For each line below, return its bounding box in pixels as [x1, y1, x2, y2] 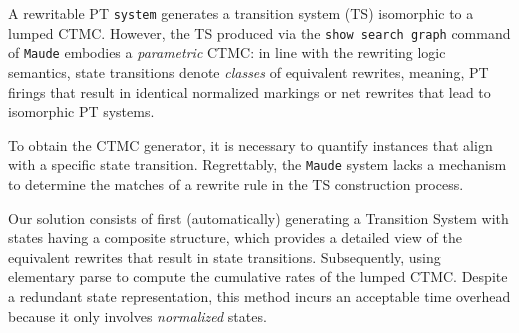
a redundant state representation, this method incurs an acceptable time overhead [8, 285, 511, 306]
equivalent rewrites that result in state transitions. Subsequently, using [8, 246, 441, 267]
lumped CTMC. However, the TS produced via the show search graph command [8, 22, 511, 43]
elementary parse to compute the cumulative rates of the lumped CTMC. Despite [8, 266, 508, 287]
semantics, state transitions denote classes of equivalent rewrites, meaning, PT [8, 61, 489, 82]
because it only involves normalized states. [8, 305, 267, 326]
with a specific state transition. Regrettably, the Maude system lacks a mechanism [8, 154, 507, 175]
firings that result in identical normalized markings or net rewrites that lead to [8, 81, 491, 102]
